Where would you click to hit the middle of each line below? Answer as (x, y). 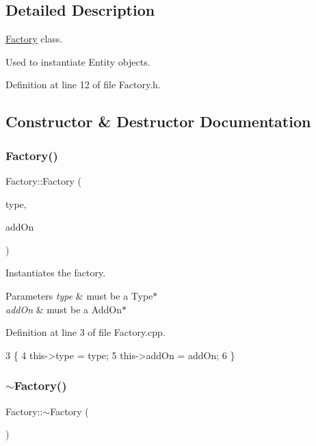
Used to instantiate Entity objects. (78, 61)
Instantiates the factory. (56, 273)
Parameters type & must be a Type (79, 295)
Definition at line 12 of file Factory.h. (83, 84)
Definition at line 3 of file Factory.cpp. (85, 332)
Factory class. (34, 39)
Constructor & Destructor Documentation (158, 121)
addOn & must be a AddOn (64, 309)
